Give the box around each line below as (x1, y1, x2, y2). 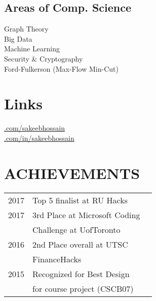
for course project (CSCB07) (32, 282, 134, 294)
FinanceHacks (32, 253, 82, 265)
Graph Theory (4, 23, 49, 34)
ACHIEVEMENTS (4, 162, 140, 183)
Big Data (4, 33, 32, 44)
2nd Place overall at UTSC (32, 238, 128, 250)
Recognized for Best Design (32, 267, 130, 280)
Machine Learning (4, 43, 60, 54)
